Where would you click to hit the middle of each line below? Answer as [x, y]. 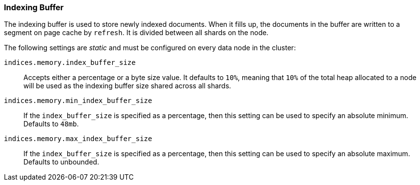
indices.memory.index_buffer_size [70, 63]
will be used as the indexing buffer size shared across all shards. [127, 86]
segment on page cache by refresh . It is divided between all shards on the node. [136, 33]
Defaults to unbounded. [61, 162]
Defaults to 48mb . [51, 124]
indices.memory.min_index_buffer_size [78, 101]
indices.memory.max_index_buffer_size [78, 139]
